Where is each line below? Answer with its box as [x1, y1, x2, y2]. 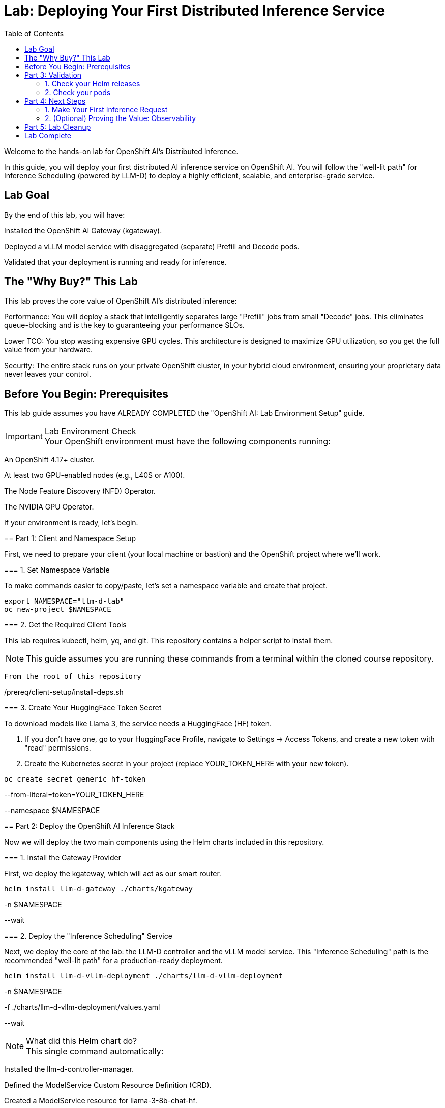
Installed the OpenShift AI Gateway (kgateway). [4, 226, 162, 235]
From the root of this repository [4, 672, 141, 681]
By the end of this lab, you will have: [4, 210, 125, 219]
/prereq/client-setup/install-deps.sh [4, 687, 124, 697]
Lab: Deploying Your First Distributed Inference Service [4, 2, 385, 19]
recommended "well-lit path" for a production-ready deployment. [4, 956, 223, 965]
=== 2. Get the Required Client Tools [4, 620, 127, 630]
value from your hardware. [4, 345, 93, 354]
